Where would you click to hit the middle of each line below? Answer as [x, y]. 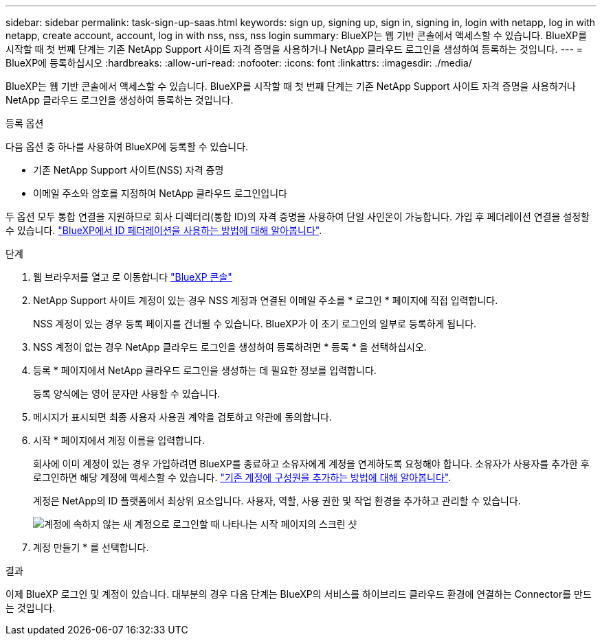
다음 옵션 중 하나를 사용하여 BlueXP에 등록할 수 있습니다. [127, 147]
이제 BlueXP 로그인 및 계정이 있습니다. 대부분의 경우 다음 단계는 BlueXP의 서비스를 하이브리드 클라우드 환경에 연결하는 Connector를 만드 [299, 594]
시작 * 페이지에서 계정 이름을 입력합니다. [119, 440]
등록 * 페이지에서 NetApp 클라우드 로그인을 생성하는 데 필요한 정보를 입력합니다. [205, 370]
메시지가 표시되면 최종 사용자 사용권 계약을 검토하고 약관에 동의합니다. [182, 417]
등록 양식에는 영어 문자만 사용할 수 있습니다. [127, 394]
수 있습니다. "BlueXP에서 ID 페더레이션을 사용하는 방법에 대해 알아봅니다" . [164, 230]
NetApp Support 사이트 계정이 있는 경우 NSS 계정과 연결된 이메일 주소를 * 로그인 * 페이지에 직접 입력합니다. [266, 300]
